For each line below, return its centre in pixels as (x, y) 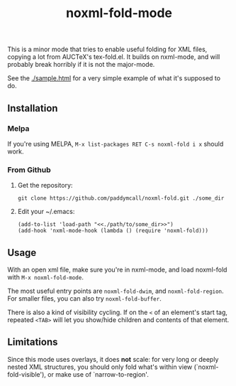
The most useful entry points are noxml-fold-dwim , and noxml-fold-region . (116, 291)
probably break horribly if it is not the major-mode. (81, 65)
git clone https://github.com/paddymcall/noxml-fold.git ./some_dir (121, 198)
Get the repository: (45, 186)
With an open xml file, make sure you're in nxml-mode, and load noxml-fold (117, 269)
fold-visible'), (27, 374)
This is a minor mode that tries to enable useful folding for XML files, (107, 49)
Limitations (33, 342)
